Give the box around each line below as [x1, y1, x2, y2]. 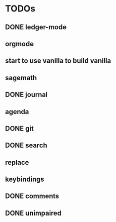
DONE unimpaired [5, 209, 62, 217]
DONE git [5, 124, 34, 132]
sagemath [5, 73, 37, 82]
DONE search [5, 141, 48, 150]
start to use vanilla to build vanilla [5, 57, 112, 65]
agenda [5, 108, 29, 116]
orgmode [5, 39, 34, 48]
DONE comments [5, 192, 59, 201]
